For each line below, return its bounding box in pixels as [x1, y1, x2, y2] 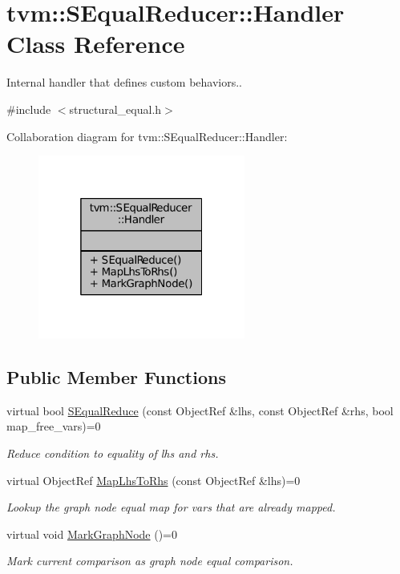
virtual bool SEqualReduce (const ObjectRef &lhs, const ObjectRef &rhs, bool [6, 402, 394, 418]
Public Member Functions [6, 365, 226, 390]
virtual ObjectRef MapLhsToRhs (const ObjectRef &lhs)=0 [6, 471, 301, 488]
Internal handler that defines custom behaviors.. [6, 74, 242, 91]
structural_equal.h [69, 100, 162, 117]
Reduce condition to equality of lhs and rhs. [6, 445, 219, 462]
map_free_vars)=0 [6, 418, 101, 435]
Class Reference [6, 27, 185, 60]
